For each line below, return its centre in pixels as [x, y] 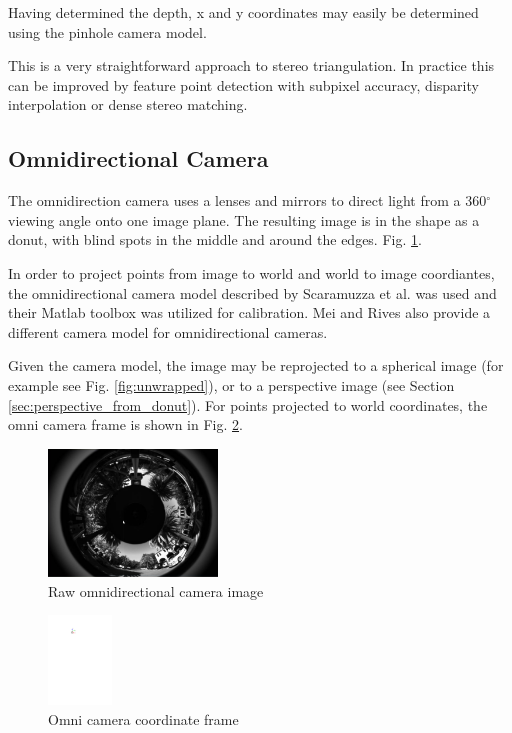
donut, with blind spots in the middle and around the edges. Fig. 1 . [215, 239]
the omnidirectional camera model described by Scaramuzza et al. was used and [252, 292]
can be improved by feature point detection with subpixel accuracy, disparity [243, 84]
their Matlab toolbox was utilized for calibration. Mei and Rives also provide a [249, 312]
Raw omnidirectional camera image [156, 590]
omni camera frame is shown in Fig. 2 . [125, 424]
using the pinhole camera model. [107, 31]
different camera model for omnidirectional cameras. [168, 331]
